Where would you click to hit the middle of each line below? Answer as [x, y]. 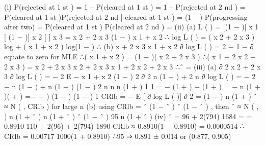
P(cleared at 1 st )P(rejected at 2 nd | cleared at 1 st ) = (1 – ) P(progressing [126, 16]
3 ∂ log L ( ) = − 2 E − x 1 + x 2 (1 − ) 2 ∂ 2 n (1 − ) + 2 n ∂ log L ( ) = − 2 [130, 76]
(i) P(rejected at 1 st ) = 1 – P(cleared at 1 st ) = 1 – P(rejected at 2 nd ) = [125, 7]
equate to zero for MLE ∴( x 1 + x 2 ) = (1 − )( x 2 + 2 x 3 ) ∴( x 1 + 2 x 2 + [130, 56]
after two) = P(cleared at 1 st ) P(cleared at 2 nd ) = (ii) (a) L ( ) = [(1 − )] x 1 [131, 27]
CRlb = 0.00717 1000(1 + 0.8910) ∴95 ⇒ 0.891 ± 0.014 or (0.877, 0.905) [118, 136]
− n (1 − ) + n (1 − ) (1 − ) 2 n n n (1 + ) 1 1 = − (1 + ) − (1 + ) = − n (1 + [132, 86]
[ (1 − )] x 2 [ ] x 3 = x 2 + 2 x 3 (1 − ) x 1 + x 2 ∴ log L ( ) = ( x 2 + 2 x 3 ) [129, 36]
